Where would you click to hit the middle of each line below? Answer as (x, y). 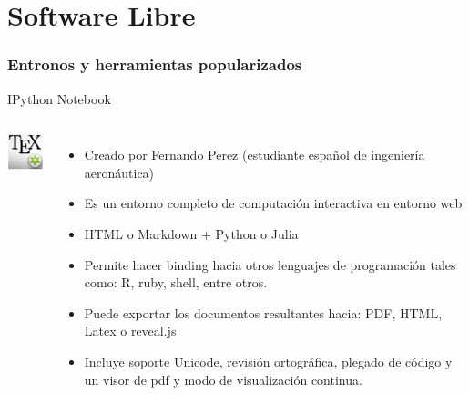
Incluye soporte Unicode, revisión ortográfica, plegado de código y (268, 361)
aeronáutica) (119, 172)
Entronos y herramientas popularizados (155, 64)
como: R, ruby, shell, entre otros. (176, 282)
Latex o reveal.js (130, 331)
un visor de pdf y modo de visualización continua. (223, 379)
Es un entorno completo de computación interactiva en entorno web (273, 203)
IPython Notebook (59, 98)
